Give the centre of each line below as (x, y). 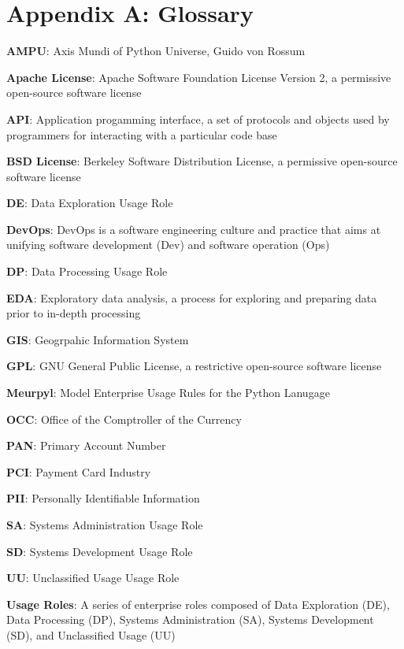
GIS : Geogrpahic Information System (98, 339)
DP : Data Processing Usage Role (87, 271)
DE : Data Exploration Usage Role (90, 203)
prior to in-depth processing (74, 313)
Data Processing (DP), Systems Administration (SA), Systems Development (190, 619)
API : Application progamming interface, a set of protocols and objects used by (198, 119)
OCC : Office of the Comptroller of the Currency (124, 419)
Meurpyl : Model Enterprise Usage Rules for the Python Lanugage (168, 393)
